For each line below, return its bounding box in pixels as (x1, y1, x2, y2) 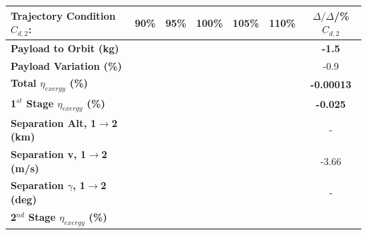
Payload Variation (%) (11, 58, 122, 73)
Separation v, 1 (11, 147, 87, 162)
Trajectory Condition (11, 8, 116, 23)
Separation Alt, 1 (11, 115, 97, 130)
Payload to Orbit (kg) (11, 40, 119, 55)
